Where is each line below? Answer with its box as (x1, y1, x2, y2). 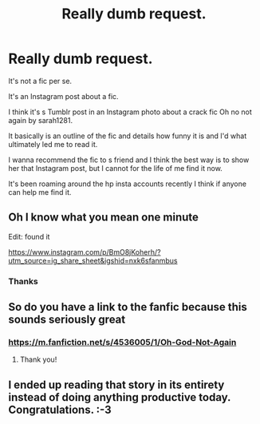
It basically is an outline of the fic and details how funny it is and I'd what (8, 131, 247, 141)
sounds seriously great (8, 313, 126, 327)
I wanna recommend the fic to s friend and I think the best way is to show (8, 155, 250, 164)
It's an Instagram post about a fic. (8, 91, 119, 101)
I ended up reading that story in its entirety (8, 378, 225, 391)
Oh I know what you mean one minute (8, 211, 199, 224)
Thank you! (19, 355, 57, 364)
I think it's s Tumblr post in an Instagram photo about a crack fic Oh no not (8, 107, 253, 117)
